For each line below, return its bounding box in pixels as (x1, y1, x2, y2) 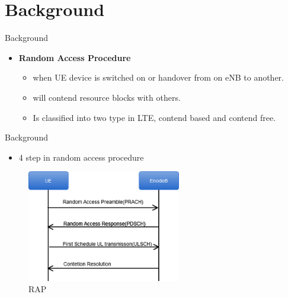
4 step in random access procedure (18, 151, 144, 163)
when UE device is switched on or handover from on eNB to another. (33, 71, 284, 84)
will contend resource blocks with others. (33, 91, 181, 103)
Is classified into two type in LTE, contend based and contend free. (33, 111, 276, 123)
